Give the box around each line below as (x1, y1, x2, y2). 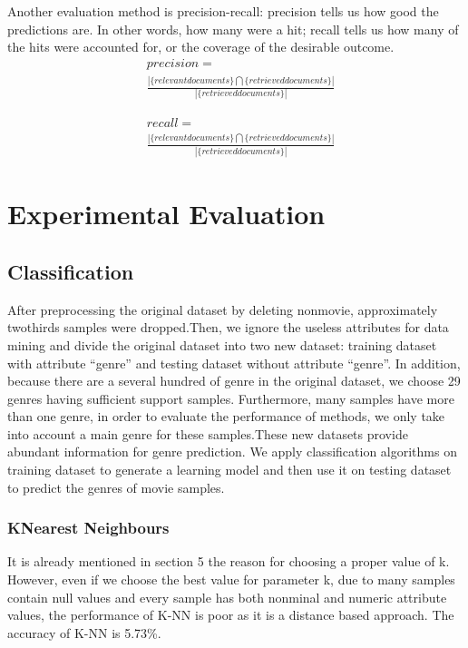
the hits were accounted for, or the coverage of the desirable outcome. (7, 37, 395, 56)
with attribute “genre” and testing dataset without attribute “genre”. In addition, (7, 353, 461, 372)
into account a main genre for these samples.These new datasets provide (7, 424, 408, 443)
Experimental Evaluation (7, 195, 326, 232)
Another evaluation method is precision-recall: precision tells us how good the (7, 2, 439, 20)
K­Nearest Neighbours (7, 516, 170, 539)
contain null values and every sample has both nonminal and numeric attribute (7, 587, 447, 606)
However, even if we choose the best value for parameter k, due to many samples (7, 570, 455, 589)
